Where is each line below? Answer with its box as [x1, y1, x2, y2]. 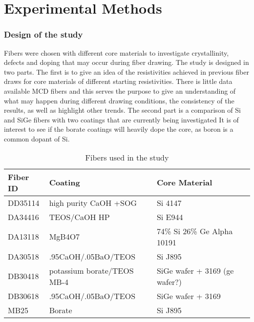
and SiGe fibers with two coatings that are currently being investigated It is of [4, 114, 239, 124]
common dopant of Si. [4, 133, 70, 143]
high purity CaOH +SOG [49, 197, 137, 208]
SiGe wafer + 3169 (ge [156, 264, 234, 276]
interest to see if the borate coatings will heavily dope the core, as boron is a [4, 124, 233, 134]
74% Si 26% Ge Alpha [156, 225, 233, 237]
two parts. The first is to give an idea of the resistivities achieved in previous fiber [4, 66, 249, 77]
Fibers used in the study [85, 151, 169, 163]
